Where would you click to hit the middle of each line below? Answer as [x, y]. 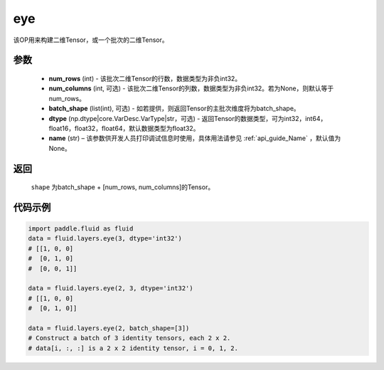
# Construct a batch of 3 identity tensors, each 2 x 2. [129, 338]
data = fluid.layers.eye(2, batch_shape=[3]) [109, 328]
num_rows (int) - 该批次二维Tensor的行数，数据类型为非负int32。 [145, 78]
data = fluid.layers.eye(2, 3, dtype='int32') [111, 289]
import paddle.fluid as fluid [81, 229]
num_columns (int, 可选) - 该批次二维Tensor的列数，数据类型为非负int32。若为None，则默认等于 [191, 88]
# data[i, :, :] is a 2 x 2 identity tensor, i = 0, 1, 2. [133, 348]
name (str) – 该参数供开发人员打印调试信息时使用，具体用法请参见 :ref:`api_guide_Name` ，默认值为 [195, 138]
